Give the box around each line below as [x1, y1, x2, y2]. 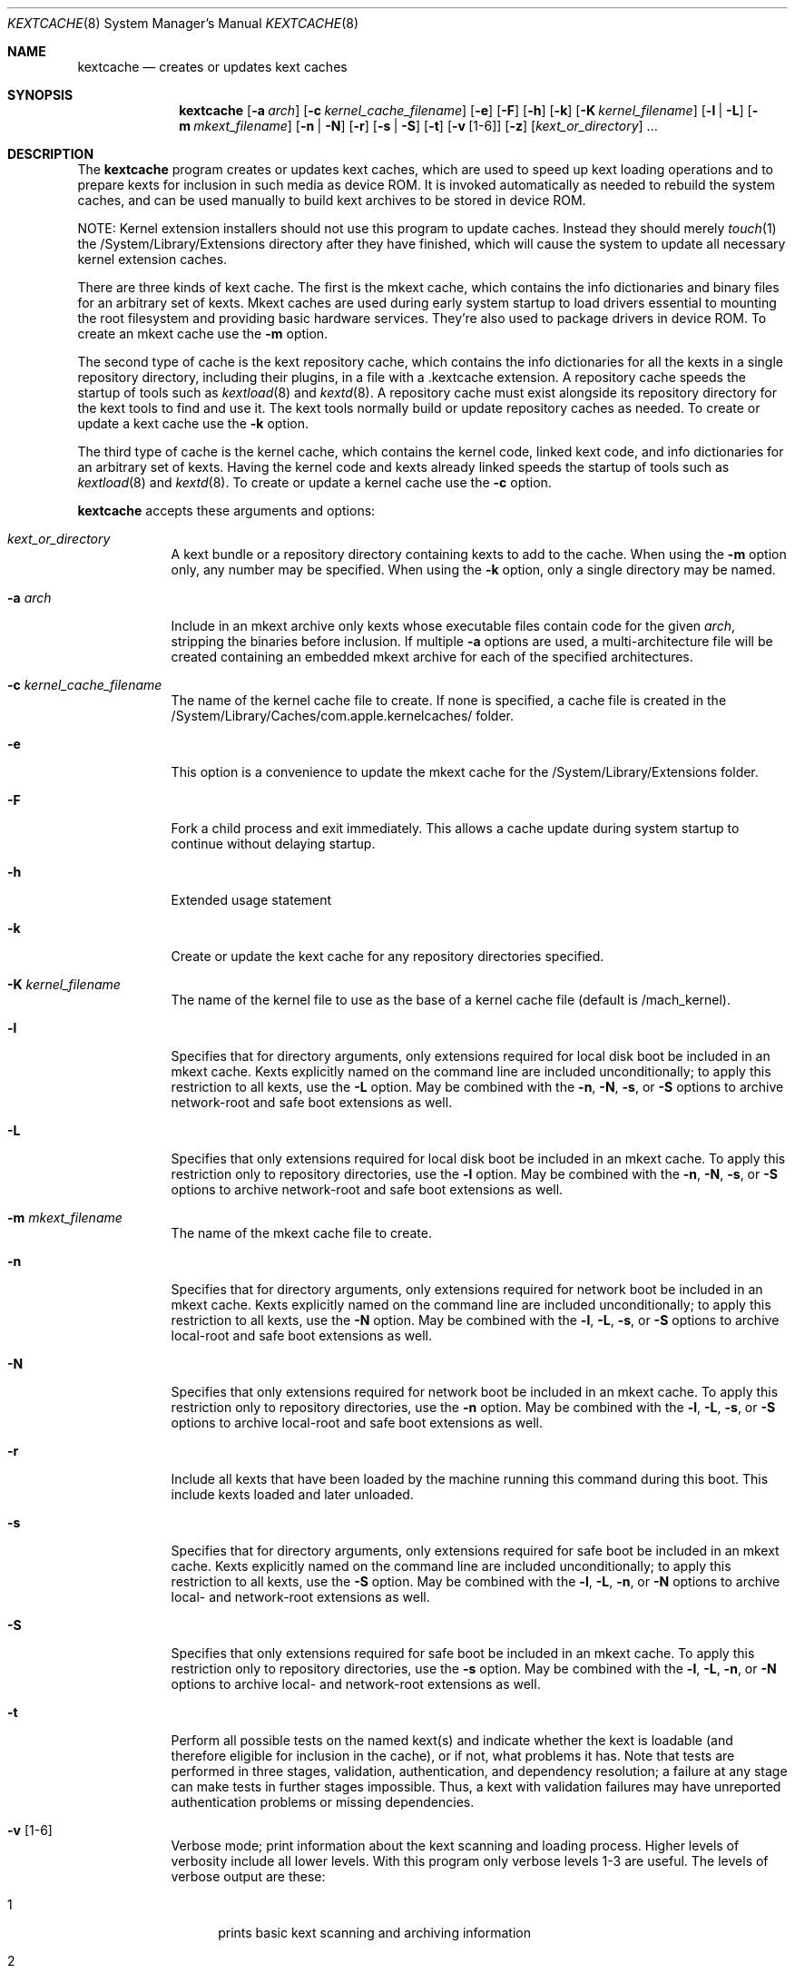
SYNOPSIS [7, 87, 74, 103]
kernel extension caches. [77, 251, 228, 267]
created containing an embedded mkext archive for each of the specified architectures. [171, 649, 693, 664]
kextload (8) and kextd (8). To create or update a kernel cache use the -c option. [77, 475, 552, 490]
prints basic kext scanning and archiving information [218, 1925, 531, 1940]
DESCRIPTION [7, 146, 94, 162]
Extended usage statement [171, 892, 332, 908]
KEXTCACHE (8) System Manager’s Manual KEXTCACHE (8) [7, 15, 359, 31]
